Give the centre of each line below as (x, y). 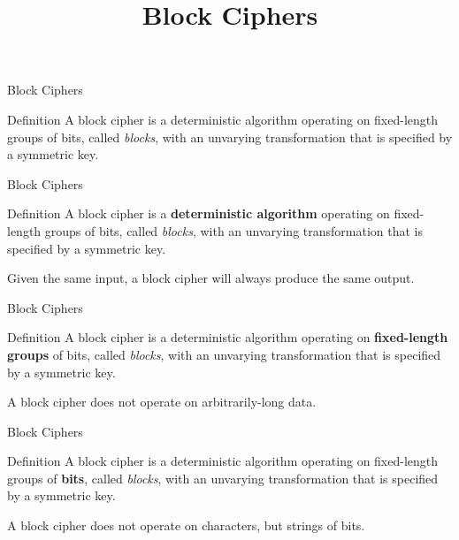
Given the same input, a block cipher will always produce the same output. (211, 278)
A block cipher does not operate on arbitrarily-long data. (162, 402)
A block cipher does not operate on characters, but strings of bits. (186, 525)
